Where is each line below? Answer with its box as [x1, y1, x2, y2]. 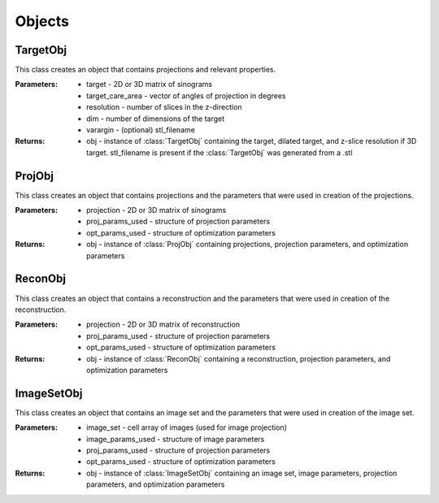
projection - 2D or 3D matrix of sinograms [86, 206, 227, 215]
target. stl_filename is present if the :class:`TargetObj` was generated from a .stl [86, 147, 353, 158]
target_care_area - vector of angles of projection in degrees [86, 90, 286, 101]
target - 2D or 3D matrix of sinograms [86, 80, 213, 89]
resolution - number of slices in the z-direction [86, 102, 243, 112]
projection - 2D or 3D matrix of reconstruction [86, 319, 240, 329]
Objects [15, 12, 69, 30]
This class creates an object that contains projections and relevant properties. [15, 65, 276, 75]
